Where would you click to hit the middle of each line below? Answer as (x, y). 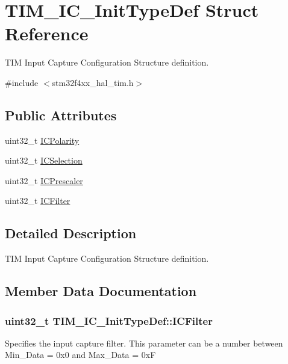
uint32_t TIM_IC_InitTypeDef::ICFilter (109, 320)
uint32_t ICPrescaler (44, 180)
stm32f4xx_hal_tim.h (93, 82)
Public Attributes (61, 115)
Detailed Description (71, 233)
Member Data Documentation (101, 291)
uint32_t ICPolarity (42, 140)
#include (22, 82)
